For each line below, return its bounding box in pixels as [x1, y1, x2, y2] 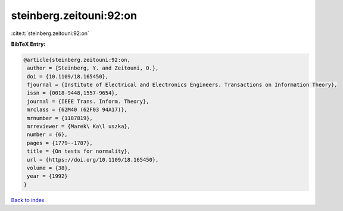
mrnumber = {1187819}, [27, 115, 93, 121]
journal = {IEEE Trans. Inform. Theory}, [27, 98, 149, 105]
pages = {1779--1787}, [27, 140, 93, 146]
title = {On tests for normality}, [27, 148, 131, 155]
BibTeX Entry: [11, 40, 46, 48]
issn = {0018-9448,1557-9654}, [27, 90, 119, 96]
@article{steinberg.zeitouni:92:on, [23, 56, 131, 63]
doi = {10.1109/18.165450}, [27, 73, 109, 80]
